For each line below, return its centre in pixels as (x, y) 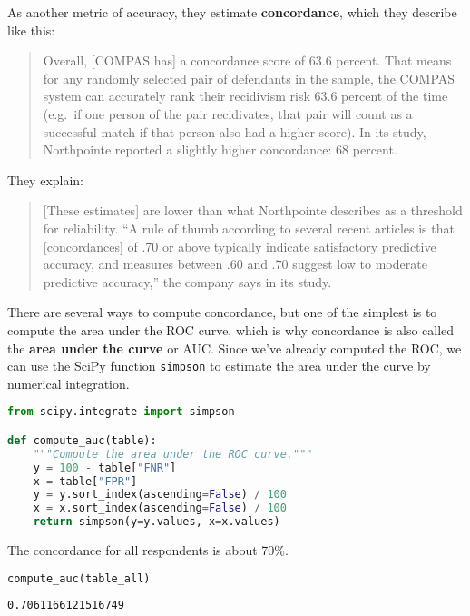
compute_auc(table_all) (79, 578)
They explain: (46, 179)
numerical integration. (69, 383)
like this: (31, 30)
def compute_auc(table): (82, 440)
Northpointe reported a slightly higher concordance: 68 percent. (220, 149)
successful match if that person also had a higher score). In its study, (235, 131)
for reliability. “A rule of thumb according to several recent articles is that (249, 228)
